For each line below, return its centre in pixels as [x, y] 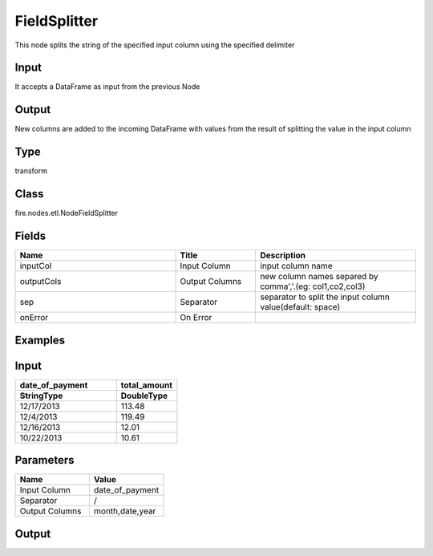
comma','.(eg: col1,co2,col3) [313, 286]
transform [31, 171]
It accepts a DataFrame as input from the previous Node [107, 87]
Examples [40, 340]
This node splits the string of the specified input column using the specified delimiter [155, 45]
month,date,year [125, 511]
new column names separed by [319, 277]
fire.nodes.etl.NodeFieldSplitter [67, 213]
